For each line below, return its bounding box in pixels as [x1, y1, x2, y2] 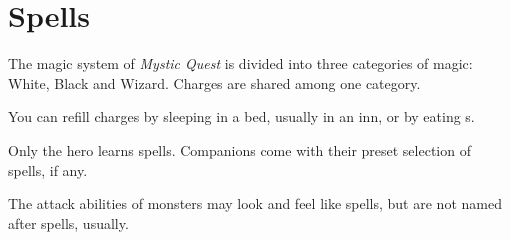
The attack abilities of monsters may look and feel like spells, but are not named [8, 193, 502, 214]
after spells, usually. [8, 212, 129, 233]
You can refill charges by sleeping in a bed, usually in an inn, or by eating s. [8, 106, 475, 127]
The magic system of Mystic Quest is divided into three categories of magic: [8, 53, 473, 74]
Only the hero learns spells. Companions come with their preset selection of [8, 139, 471, 160]
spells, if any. [8, 159, 88, 180]
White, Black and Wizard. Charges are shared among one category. [8, 72, 421, 93]
